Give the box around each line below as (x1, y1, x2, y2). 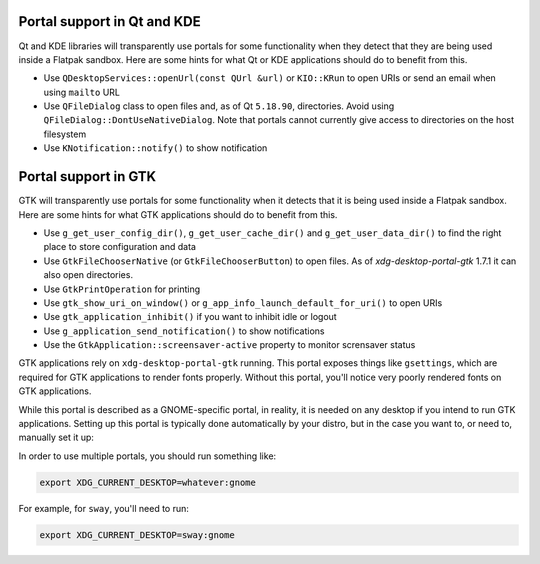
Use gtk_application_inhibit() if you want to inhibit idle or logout (43, 311, 337, 323)
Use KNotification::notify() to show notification (43, 142, 268, 154)
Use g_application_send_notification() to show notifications (43, 325, 325, 337)
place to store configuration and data (43, 241, 197, 253)
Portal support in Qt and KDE (18, 13, 201, 30)
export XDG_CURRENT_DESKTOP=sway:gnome (39, 529, 235, 540)
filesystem (43, 128, 87, 140)
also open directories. (43, 269, 134, 281)
